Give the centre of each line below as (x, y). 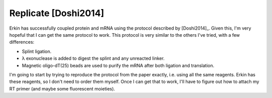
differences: (22, 42)
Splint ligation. (37, 51)
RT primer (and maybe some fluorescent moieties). (62, 88)
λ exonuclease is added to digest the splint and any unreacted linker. (93, 58)
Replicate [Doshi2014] (57, 13)
